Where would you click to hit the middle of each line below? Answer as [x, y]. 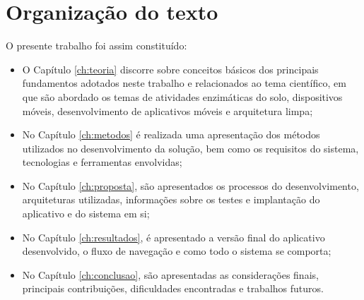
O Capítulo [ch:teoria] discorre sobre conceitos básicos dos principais [170, 69]
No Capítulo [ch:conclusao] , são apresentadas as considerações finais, [170, 274]
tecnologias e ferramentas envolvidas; [102, 162]
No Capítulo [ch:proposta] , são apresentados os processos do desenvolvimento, [190, 185]
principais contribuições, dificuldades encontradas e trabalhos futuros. [173, 288]
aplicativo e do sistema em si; [86, 214]
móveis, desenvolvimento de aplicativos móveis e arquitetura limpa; [168, 110]
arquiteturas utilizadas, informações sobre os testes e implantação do [171, 199]
